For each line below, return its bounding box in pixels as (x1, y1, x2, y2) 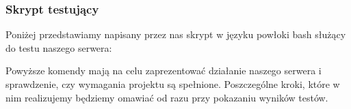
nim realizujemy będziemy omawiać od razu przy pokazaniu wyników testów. (5, 90, 328, 104)
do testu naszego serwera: (5, 40, 112, 54)
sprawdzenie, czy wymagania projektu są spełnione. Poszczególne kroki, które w (5, 77, 340, 91)
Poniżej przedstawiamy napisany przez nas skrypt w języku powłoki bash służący (5, 27, 346, 42)
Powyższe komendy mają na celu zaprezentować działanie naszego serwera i (5, 63, 322, 78)
